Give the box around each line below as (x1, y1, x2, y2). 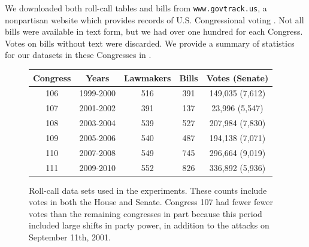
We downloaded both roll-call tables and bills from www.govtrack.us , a (5, 2, 267, 14)
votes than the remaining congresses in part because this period (29, 207, 262, 219)
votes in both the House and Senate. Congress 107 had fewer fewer (29, 196, 273, 208)
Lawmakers (124, 71, 171, 84)
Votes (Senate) (206, 71, 269, 84)
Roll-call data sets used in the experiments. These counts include (29, 184, 267, 196)
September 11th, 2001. (29, 231, 111, 243)
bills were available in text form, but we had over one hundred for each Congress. (5, 25, 303, 38)
